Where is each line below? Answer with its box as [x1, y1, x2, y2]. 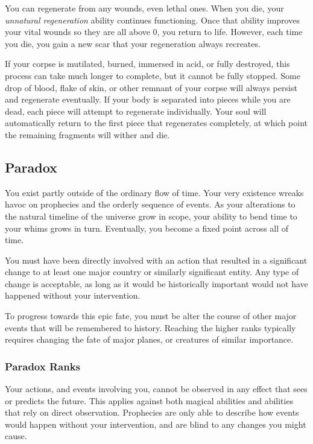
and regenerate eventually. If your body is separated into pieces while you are [5, 93, 291, 106]
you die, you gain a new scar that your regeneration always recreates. [5, 37, 261, 49]
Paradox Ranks [5, 358, 80, 373]
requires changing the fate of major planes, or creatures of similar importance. [5, 333, 294, 346]
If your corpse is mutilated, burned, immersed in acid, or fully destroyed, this [5, 57, 290, 70]
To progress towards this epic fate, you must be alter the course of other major [5, 309, 297, 322]
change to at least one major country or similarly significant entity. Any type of [5, 265, 299, 278]
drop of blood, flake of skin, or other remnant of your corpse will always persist [5, 81, 297, 94]
